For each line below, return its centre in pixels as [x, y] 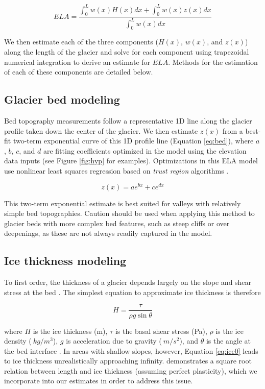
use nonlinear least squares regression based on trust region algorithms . [116, 171]
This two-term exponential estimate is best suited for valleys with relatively [123, 203]
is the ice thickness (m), [70, 331]
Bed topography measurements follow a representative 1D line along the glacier [128, 121]
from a [233, 130]
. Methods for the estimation [213, 62]
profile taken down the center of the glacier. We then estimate [101, 130]
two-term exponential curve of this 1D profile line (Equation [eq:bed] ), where [133, 141]
